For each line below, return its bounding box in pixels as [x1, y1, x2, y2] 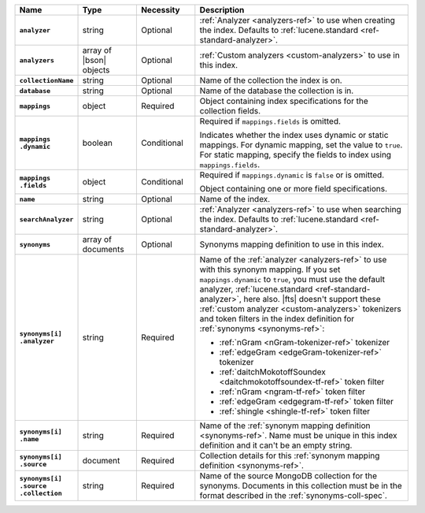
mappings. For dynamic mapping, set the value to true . [199, 139, 403, 150]
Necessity [140, 5, 180, 15]
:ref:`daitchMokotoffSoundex [219, 366, 327, 377]
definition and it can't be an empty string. [199, 440, 353, 451]
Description [199, 5, 245, 15]
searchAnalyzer [19, 215, 74, 224]
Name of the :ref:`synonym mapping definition [199, 420, 371, 431]
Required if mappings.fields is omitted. [199, 116, 342, 126]
